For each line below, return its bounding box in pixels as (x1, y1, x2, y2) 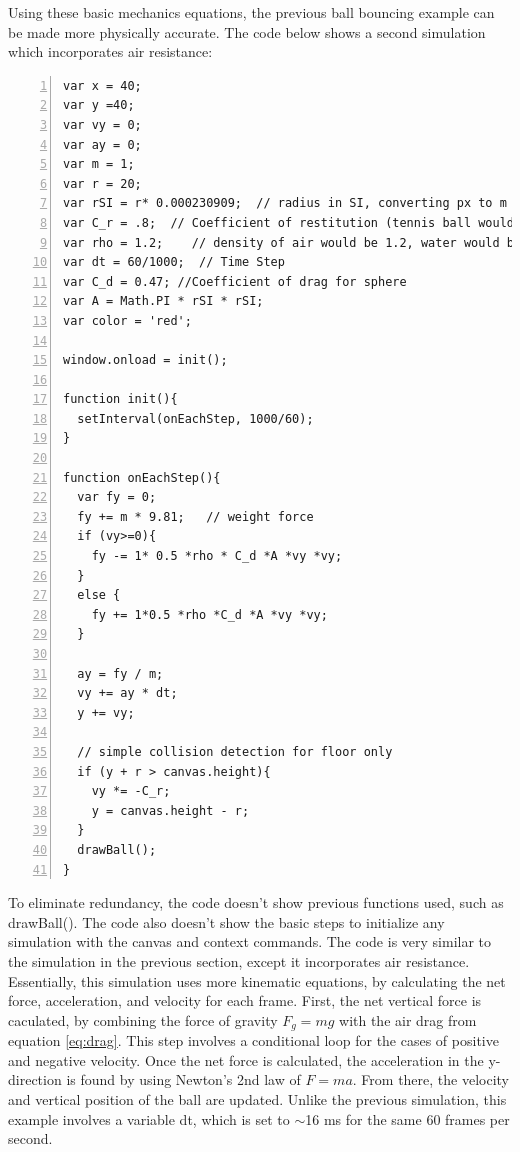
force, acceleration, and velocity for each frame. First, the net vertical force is (8, 990, 482, 1011)
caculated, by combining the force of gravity (8, 1009, 278, 1030)
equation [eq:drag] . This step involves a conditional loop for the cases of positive (8, 1030, 499, 1051)
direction (8, 1069, 62, 1090)
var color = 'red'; (63, 313, 192, 328)
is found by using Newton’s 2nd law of (66, 1069, 301, 1090)
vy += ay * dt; (77, 686, 178, 701)
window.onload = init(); (63, 353, 228, 368)
